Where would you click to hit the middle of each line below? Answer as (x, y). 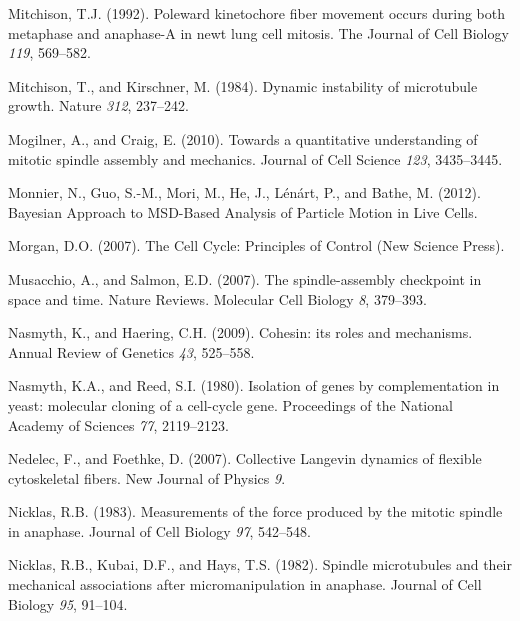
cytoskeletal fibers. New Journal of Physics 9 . (147, 477)
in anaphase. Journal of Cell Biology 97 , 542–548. (160, 530)
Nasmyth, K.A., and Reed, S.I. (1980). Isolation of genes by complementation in (254, 385)
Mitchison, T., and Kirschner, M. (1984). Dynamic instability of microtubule (243, 85)
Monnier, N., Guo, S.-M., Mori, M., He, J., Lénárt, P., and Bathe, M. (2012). (244, 192)
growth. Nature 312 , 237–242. (99, 105)
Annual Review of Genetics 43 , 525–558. (131, 351)
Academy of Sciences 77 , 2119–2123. (118, 424)
